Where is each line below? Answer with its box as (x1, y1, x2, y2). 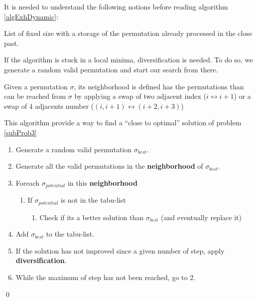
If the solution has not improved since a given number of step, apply (15, 245, 225, 256)
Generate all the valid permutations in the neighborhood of (15, 161, 203, 171)
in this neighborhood (67, 177, 137, 188)
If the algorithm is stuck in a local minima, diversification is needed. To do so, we (4, 54, 253, 65)
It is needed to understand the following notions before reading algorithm (4, 1, 228, 11)
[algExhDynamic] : (4, 11, 58, 21)
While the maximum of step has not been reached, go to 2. (15, 272, 196, 282)
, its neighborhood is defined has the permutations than (74, 81, 244, 91)
